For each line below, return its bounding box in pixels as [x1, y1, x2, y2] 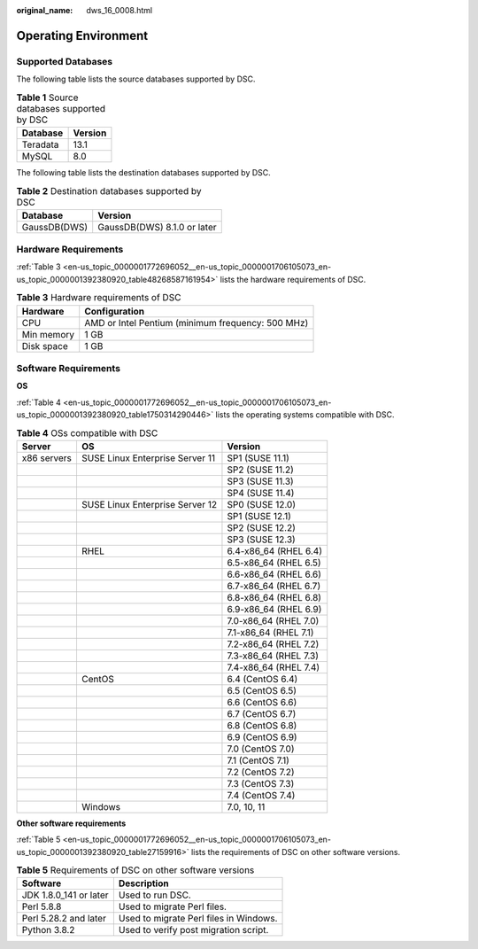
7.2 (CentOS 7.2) [227, 766, 296, 778]
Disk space [21, 339, 68, 352]
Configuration [84, 305, 145, 317]
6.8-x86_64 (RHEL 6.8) [227, 591, 322, 603]
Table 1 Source [16, 91, 79, 104]
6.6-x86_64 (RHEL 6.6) [227, 568, 322, 580]
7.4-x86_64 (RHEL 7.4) [227, 661, 320, 673]
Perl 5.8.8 [21, 900, 62, 913]
